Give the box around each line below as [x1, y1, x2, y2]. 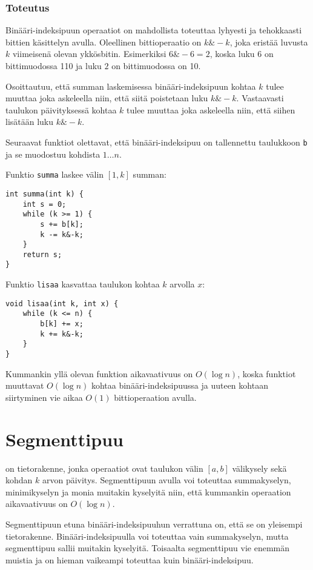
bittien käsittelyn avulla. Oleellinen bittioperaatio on [5, 35, 202, 48]
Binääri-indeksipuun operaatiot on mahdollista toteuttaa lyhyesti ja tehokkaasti [5, 24, 302, 36]
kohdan [5, 474, 33, 486]
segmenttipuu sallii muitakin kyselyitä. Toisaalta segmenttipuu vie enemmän [5, 541, 289, 554]
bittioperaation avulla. [114, 391, 197, 403]
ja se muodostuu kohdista [5, 147, 100, 160]
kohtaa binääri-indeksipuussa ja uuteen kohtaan [91, 379, 268, 392]
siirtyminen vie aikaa [5, 391, 83, 403]
